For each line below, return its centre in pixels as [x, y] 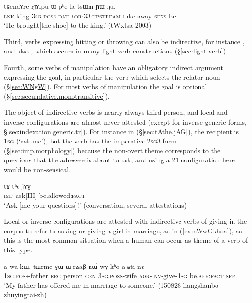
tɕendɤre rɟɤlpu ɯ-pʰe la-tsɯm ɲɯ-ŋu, [60, 6]
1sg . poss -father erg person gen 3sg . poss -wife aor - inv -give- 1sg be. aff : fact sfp [120, 276]
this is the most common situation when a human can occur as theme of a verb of [126, 240]
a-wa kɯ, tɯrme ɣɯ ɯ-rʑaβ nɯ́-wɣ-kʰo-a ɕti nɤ [74, 266]
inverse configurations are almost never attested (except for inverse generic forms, [125, 121]
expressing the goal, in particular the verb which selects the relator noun [112, 77]
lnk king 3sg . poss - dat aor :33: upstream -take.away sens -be [90, 15]
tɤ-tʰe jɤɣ [17, 186]
